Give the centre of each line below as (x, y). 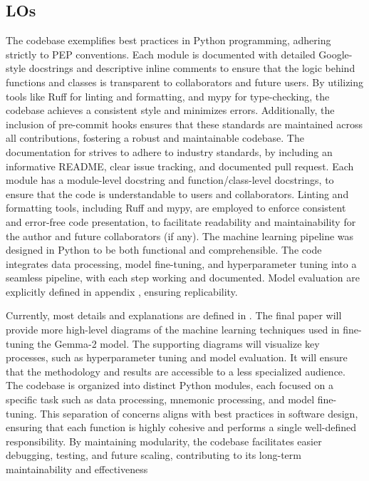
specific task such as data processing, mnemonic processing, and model (160, 399)
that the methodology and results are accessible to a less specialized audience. (176, 371)
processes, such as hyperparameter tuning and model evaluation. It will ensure (177, 357)
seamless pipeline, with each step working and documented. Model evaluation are (183, 278)
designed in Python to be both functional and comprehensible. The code (164, 250)
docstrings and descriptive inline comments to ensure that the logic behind (192, 68)
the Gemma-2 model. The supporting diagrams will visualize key (178, 343)
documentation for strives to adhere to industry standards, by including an (169, 151)
